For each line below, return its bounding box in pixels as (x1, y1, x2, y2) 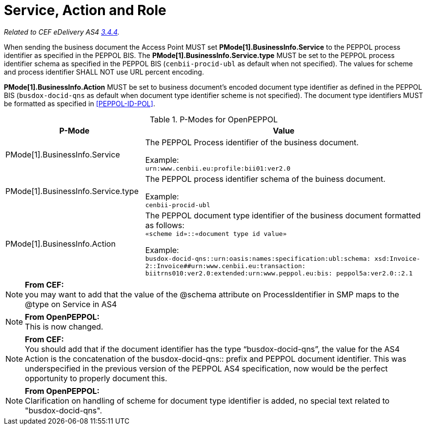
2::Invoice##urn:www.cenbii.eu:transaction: (145, 262, 306, 270)
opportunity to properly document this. (25, 373, 167, 383)
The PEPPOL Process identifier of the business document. (145, 137, 359, 147)
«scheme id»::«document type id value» (145, 230, 287, 237)
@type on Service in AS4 (25, 299, 117, 309)
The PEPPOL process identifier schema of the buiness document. (145, 174, 386, 184)
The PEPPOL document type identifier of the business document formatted (145, 210, 421, 220)
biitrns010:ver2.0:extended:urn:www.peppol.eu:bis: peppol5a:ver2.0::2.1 (145, 269, 413, 277)
